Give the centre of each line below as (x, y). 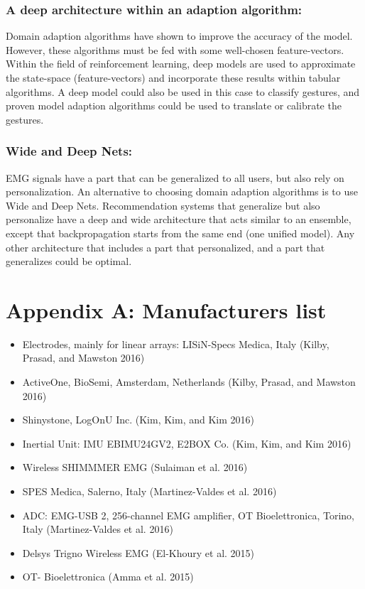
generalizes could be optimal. (69, 261)
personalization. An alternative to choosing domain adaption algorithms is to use (182, 191)
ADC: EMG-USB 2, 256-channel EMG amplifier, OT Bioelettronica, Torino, (189, 515)
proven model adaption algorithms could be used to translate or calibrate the (174, 106)
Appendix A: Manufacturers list (166, 309)
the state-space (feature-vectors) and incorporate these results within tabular (173, 77)
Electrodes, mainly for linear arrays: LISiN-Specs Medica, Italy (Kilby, (176, 344)
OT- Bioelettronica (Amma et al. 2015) (108, 577)
